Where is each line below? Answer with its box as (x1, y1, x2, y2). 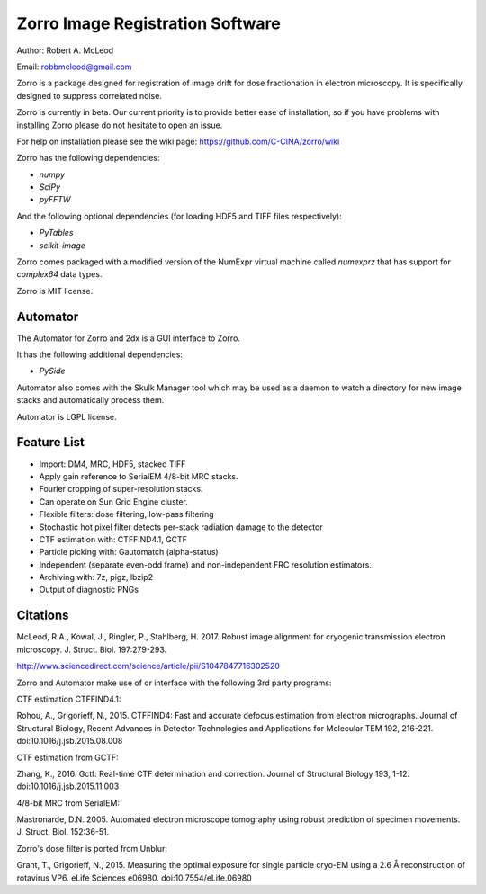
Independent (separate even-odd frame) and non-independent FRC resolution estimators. (39, 559, 373, 570)
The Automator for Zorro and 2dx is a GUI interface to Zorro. (16, 333, 240, 344)
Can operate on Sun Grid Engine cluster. (39, 496, 189, 507)
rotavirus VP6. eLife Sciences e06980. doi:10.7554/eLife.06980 (16, 872, 252, 883)
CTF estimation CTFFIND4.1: (16, 693, 121, 704)
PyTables (39, 228, 74, 238)
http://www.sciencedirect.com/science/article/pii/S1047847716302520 (16, 661, 281, 672)
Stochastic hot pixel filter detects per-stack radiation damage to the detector (39, 522, 323, 532)
